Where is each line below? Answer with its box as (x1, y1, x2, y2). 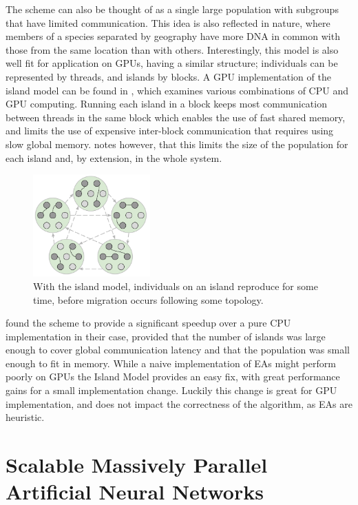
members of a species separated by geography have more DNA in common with (6, 29, 340, 43)
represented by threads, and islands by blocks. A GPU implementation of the (6, 69, 331, 83)
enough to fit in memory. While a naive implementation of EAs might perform (6, 355, 336, 370)
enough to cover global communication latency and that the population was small (6, 342, 350, 357)
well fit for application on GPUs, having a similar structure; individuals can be (6, 56, 338, 70)
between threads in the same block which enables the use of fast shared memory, (6, 110, 346, 124)
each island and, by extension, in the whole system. (6, 150, 222, 165)
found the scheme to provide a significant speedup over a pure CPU (6, 316, 291, 330)
